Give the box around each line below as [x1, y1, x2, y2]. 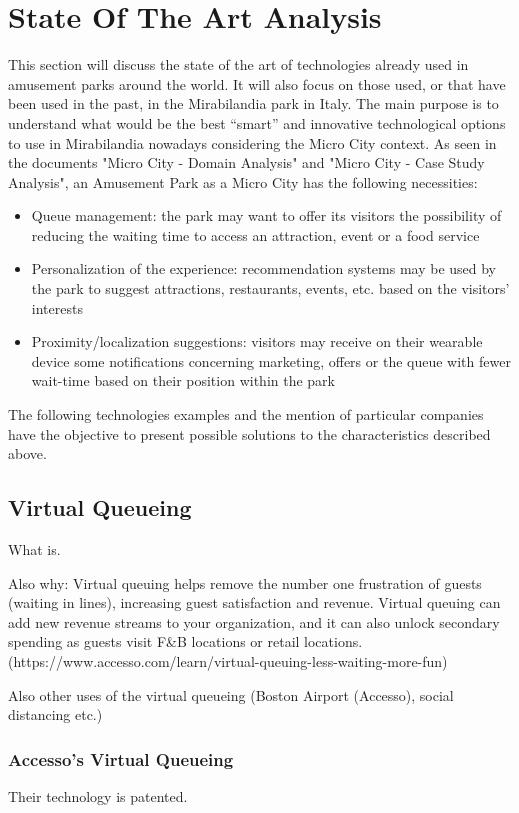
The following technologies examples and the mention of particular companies [8, 404, 484, 425]
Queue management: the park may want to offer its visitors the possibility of [31, 205, 502, 226]
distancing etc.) [8, 704, 103, 725]
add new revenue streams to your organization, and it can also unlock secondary [8, 611, 500, 632]
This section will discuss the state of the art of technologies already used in [8, 54, 469, 75]
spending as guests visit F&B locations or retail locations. [8, 631, 363, 652]
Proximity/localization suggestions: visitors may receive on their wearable [31, 331, 483, 352]
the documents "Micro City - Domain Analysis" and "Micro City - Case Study [8, 152, 485, 173]
